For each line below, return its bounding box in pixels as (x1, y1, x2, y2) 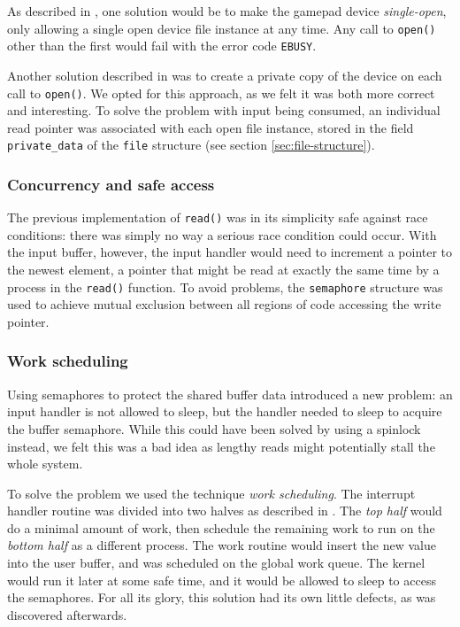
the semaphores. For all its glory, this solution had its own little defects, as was (7, 588, 436, 607)
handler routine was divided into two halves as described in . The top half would (7, 501, 442, 520)
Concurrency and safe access (7, 173, 215, 195)
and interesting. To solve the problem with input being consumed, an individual (7, 101, 441, 120)
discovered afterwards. (7, 605, 127, 623)
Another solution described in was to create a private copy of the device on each (7, 66, 442, 84)
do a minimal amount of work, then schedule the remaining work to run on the (7, 518, 435, 537)
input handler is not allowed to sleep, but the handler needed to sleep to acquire (7, 402, 442, 421)
